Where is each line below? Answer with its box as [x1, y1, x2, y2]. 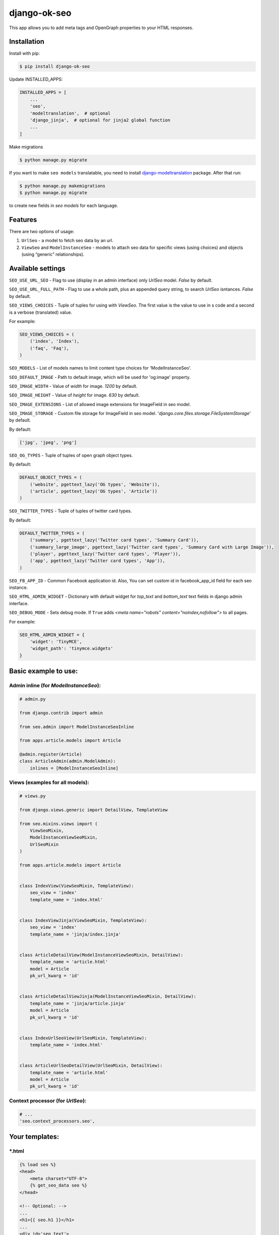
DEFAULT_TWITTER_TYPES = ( [19, 530, 85, 536]
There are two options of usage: [9, 228, 74, 234]
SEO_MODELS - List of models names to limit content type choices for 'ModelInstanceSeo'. [9, 365, 192, 371]
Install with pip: [9, 50, 40, 56]
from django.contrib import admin [19, 710, 103, 716]
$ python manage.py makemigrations [19, 183, 105, 189]
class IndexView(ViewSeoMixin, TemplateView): [19, 883, 134, 889]
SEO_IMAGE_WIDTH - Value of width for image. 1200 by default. [9, 383, 138, 389]
